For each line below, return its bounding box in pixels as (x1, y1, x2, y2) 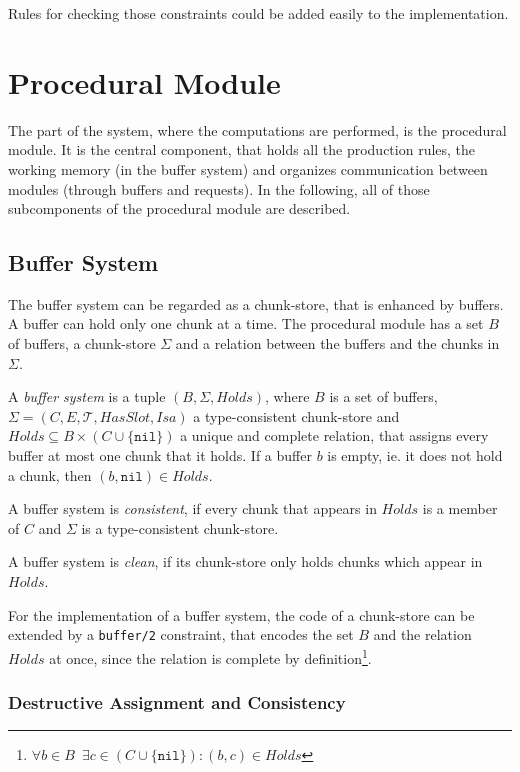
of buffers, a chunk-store (8, 333, 156, 354)
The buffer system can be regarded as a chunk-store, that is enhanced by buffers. (8, 293, 504, 314)
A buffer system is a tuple (8, 386, 166, 407)
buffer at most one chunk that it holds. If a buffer (8, 445, 312, 466)
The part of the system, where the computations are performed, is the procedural (8, 119, 507, 140)
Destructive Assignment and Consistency (8, 690, 346, 715)
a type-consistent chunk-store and (193, 405, 400, 426)
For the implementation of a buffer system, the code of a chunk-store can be (8, 604, 475, 625)
